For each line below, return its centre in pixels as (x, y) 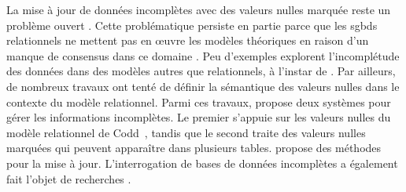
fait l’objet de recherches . (69, 178)
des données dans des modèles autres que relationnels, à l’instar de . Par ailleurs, (201, 71)
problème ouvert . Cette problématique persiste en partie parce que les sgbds (192, 25)
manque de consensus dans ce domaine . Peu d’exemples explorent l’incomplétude (203, 55)
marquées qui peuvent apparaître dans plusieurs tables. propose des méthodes (194, 148)
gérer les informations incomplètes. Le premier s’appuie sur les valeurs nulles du (199, 117)
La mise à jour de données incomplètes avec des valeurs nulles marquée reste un (199, 9)
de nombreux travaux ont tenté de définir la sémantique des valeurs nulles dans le (203, 86)
